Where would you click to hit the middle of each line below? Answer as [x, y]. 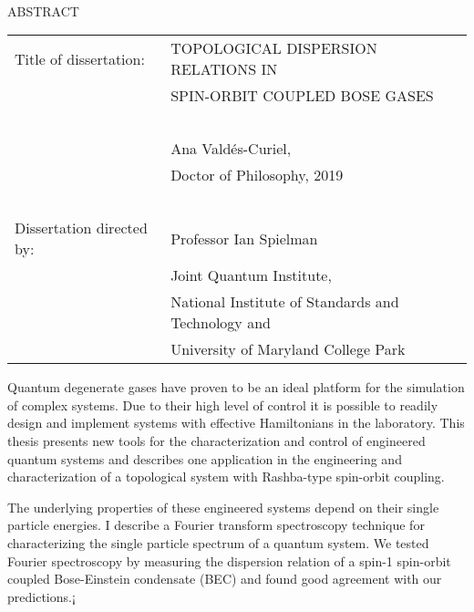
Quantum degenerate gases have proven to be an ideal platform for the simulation [236, 387]
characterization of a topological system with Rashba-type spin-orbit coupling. [226, 477]
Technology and [221, 323]
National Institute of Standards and [285, 302]
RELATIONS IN [224, 69]
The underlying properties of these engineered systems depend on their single [223, 507]
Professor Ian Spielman [244, 238]
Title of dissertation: [80, 58]
